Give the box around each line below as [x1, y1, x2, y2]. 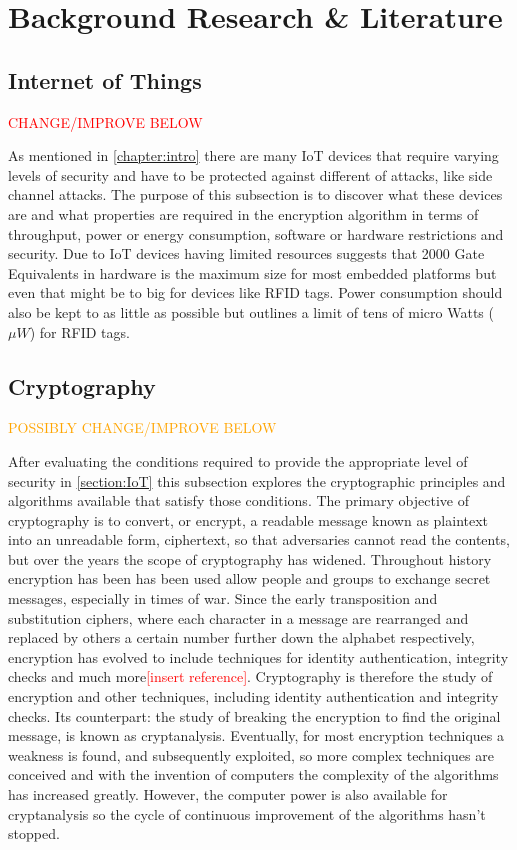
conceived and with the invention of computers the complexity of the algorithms [8, 764, 499, 785]
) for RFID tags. [29, 321, 130, 342]
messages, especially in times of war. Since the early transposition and [8, 588, 438, 609]
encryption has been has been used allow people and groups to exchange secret [8, 568, 491, 589]
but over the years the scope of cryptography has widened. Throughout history [8, 548, 492, 569]
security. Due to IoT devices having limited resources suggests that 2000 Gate [8, 243, 485, 264]
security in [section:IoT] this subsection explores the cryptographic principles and [8, 470, 506, 491]
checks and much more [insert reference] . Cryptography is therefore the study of [8, 666, 493, 687]
